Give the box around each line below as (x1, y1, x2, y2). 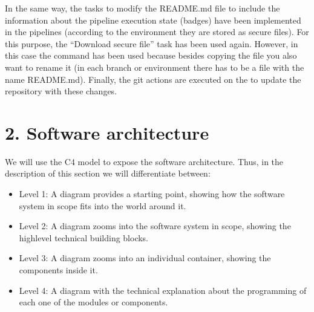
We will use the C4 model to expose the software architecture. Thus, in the (5, 155, 284, 167)
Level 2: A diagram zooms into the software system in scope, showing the (19, 219, 291, 232)
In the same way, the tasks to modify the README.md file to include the (5, 2, 280, 14)
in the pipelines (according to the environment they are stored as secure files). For (5, 25, 309, 38)
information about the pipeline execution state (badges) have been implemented (5, 13, 301, 26)
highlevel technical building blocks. (19, 231, 149, 244)
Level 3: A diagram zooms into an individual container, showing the (19, 252, 271, 264)
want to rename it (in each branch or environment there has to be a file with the (5, 60, 304, 73)
